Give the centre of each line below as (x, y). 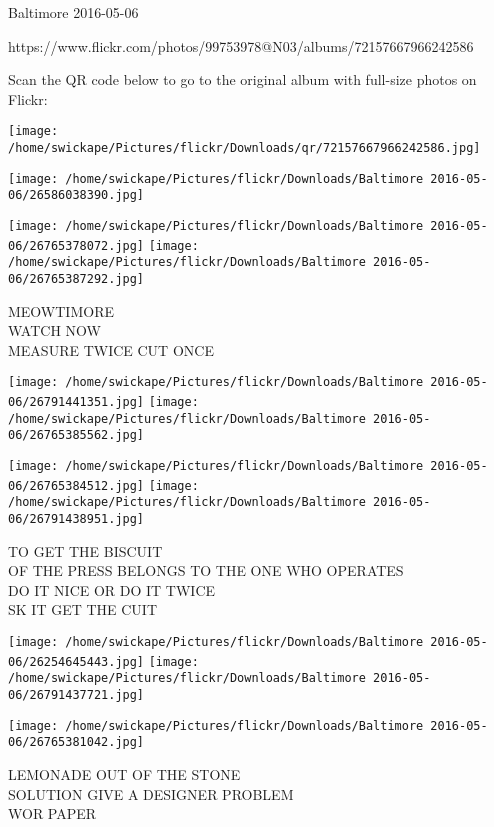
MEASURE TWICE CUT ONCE (111, 349)
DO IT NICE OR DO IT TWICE (112, 589)
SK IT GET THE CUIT (83, 609)
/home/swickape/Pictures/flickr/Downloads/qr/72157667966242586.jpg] (244, 148)
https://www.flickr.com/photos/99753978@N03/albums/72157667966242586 (241, 45)
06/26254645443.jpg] (76, 661)
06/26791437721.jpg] (76, 695)
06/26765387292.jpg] (76, 278)
